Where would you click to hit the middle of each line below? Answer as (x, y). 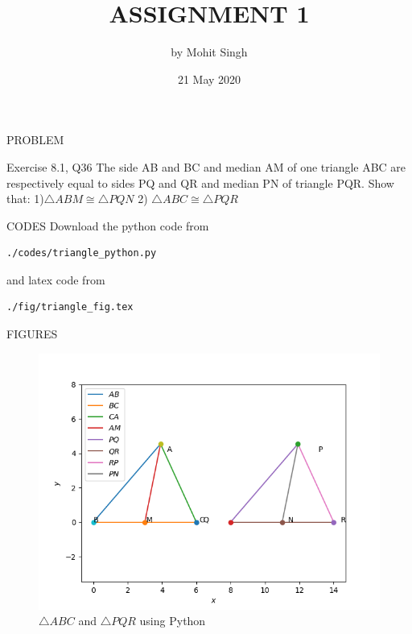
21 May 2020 (209, 79)
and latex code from (56, 279)
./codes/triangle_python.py (82, 253)
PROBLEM (35, 140)
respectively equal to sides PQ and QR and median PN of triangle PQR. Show (200, 182)
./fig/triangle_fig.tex (70, 307)
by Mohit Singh (209, 52)
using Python (173, 621)
